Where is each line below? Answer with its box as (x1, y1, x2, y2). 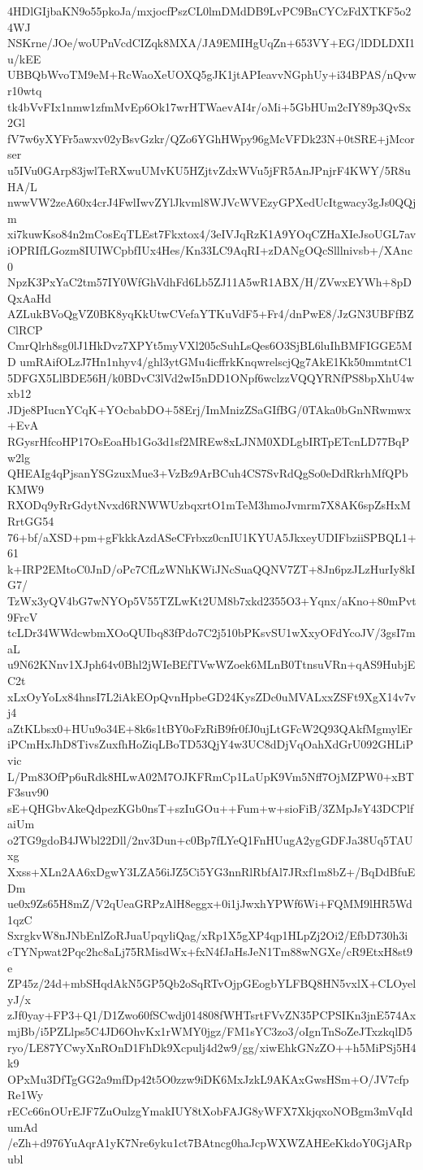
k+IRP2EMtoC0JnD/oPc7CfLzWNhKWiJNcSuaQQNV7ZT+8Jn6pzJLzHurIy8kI (7, 560, 416, 577)
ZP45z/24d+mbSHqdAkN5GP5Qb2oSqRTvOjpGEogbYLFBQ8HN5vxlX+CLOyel (7, 975, 417, 992)
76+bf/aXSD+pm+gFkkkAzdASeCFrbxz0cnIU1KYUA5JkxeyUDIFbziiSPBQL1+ (7, 528, 417, 545)
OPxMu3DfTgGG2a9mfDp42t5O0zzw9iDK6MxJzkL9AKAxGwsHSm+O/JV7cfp (7, 1070, 409, 1087)
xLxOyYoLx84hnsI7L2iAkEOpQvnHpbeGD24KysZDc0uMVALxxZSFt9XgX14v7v (7, 688, 417, 705)
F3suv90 (7, 784, 49, 801)
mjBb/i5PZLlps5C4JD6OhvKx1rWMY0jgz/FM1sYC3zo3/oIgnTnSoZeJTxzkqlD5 (7, 1023, 412, 1039)
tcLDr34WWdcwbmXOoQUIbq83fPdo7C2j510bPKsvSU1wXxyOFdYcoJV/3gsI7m (7, 624, 416, 641)
